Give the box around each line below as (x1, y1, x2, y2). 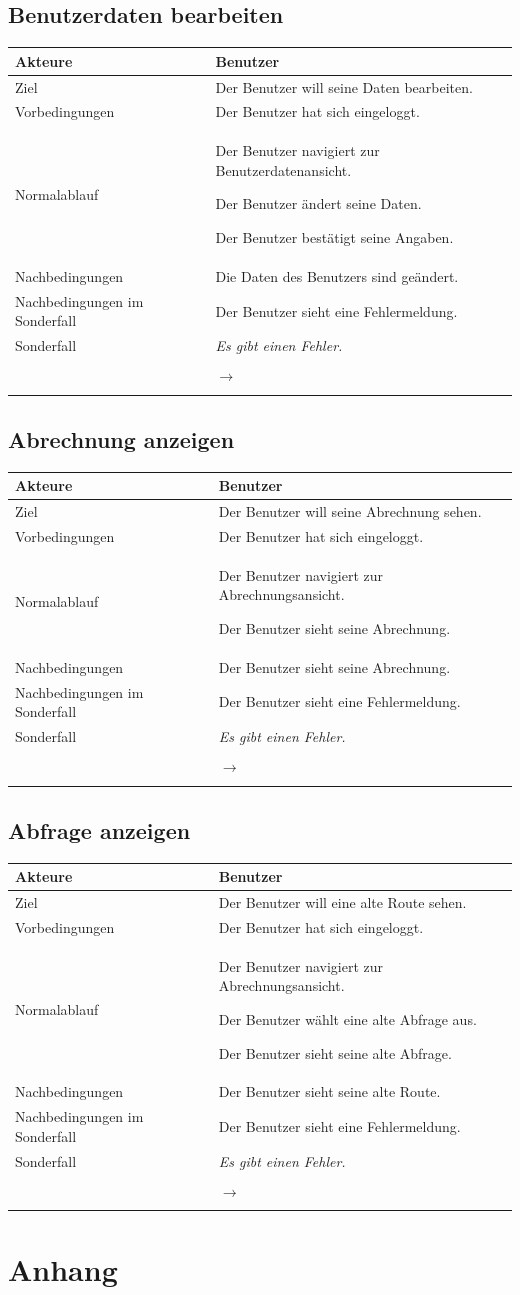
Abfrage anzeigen (8, 814, 191, 845)
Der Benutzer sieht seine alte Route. (218, 1081, 441, 1102)
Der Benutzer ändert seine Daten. (215, 193, 422, 214)
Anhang (8, 1249, 118, 1290)
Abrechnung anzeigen (8, 423, 235, 454)
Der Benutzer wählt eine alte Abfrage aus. (218, 1008, 477, 1029)
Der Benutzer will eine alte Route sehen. (218, 892, 467, 913)
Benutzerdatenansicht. (215, 159, 352, 180)
